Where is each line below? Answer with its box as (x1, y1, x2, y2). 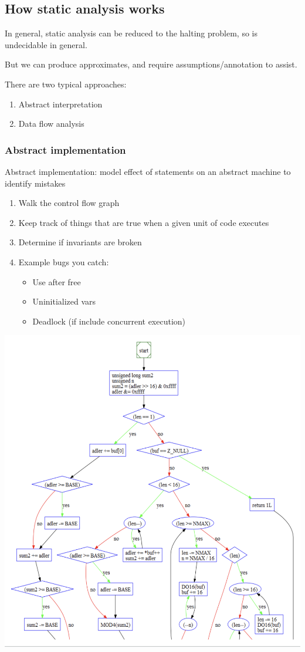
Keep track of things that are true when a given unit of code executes (18, 216, 269, 228)
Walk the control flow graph (18, 197, 120, 209)
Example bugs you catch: (18, 255, 109, 268)
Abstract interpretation (18, 97, 103, 110)
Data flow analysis (18, 117, 84, 130)
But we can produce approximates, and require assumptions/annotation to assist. (5, 58, 297, 70)
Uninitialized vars (32, 295, 96, 308)
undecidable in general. (5, 38, 87, 50)
